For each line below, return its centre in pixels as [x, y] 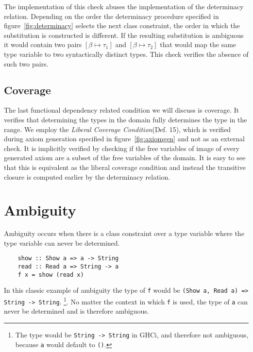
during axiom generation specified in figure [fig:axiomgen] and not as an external [124, 139]
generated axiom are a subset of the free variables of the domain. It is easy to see [125, 158]
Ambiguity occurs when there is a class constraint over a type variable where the [124, 233]
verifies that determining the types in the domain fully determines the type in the [126, 119]
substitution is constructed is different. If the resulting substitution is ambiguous [124, 35]
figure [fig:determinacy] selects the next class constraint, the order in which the [122, 25]
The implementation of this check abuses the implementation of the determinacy [124, 6]
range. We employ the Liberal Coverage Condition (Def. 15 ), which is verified [118, 129]
